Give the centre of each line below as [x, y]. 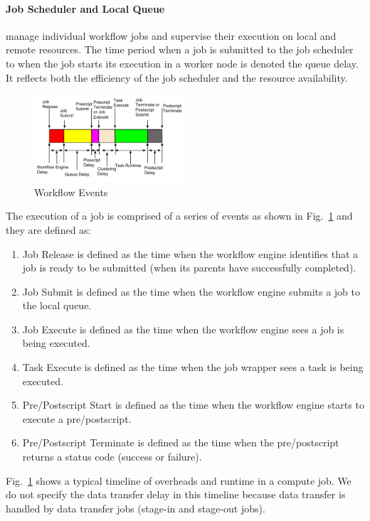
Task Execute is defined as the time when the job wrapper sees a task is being [193, 367]
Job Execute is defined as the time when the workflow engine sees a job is [183, 329]
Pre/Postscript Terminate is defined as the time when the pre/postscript [181, 442]
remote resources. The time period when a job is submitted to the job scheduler [180, 49]
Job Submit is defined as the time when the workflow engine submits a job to [191, 291]
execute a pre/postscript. [77, 418]
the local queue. [57, 305]
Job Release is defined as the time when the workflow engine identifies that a [190, 253]
